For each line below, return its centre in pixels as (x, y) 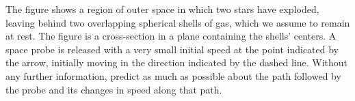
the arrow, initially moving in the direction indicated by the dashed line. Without (176, 62)
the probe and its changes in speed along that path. (114, 89)
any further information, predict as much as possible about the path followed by (173, 75)
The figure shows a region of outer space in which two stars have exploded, (162, 9)
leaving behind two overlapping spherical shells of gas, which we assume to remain (178, 22)
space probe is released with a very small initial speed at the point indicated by (172, 49)
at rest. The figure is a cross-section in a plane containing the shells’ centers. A (171, 36)
